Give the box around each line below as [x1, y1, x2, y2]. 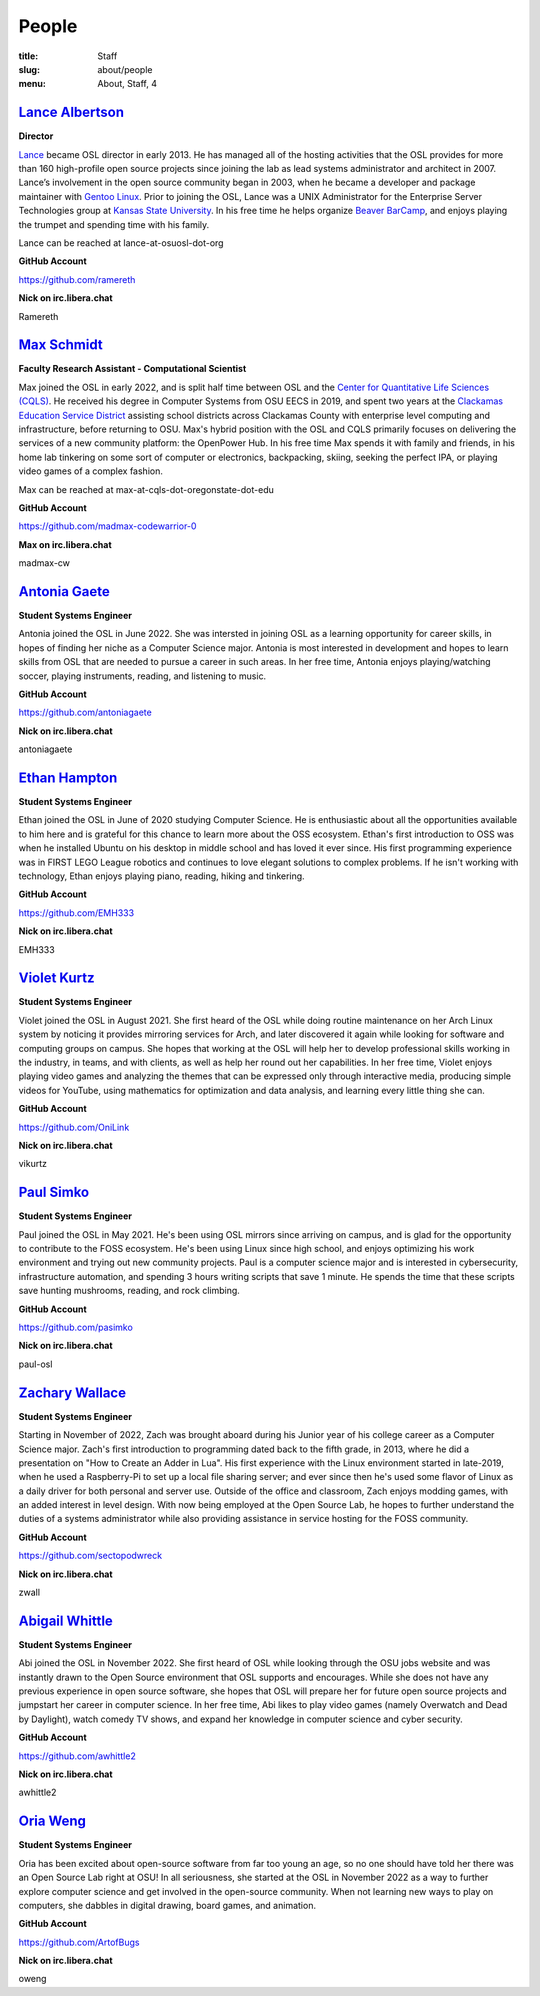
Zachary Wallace [18, 1384, 127, 1401]
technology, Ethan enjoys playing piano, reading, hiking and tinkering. [18, 870, 305, 882]
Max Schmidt [18, 336, 104, 354]
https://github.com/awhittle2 [18, 1750, 137, 1762]
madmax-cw [18, 557, 70, 569]
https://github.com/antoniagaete [18, 706, 152, 719]
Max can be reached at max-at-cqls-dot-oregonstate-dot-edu [18, 483, 275, 495]
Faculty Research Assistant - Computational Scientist [18, 363, 247, 375]
